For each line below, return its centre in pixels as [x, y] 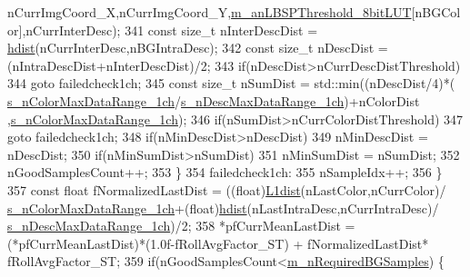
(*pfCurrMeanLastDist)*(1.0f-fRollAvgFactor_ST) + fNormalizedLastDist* [218, 243]
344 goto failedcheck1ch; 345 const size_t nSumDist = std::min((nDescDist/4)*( [231, 83]
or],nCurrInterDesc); [64, 30]
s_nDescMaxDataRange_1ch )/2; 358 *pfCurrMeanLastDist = [181, 226]
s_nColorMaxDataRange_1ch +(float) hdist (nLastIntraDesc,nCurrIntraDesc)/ [223, 208]
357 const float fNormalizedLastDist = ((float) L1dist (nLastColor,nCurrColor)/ [227, 189]
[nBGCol [436, 12]
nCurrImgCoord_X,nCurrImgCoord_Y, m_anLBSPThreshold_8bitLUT [210, 12]
